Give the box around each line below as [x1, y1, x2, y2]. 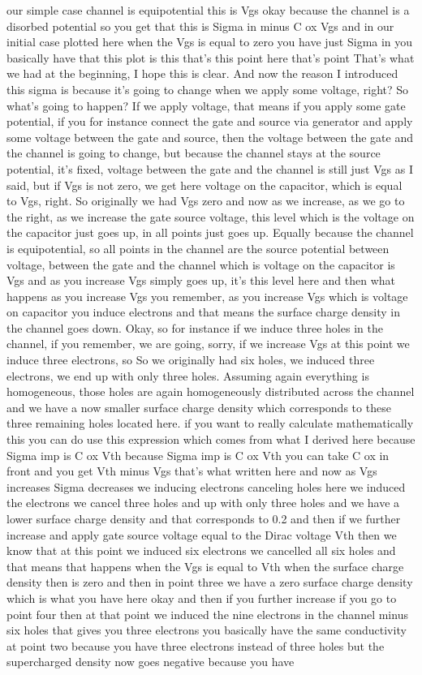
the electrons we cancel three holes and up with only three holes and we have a [6, 494, 400, 511]
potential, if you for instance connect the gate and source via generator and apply [6, 113, 413, 130]
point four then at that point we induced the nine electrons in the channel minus [6, 605, 408, 622]
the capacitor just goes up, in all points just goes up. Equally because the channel [6, 224, 414, 241]
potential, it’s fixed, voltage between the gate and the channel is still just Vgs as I [6, 160, 413, 177]
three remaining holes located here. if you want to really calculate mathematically [6, 415, 414, 432]
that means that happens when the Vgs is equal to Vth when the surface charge [6, 557, 404, 574]
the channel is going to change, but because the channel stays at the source [6, 144, 381, 161]
